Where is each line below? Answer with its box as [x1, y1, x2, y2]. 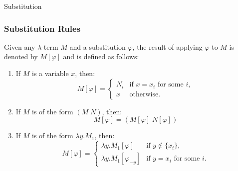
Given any [4, 41, 35, 52]
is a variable [32, 68, 69, 78]
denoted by [4, 51, 38, 62]
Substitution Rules [4, 22, 81, 34]
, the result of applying [132, 41, 203, 52]
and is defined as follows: [63, 51, 139, 62]
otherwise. [129, 90, 161, 98]
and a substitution [69, 41, 126, 52]
